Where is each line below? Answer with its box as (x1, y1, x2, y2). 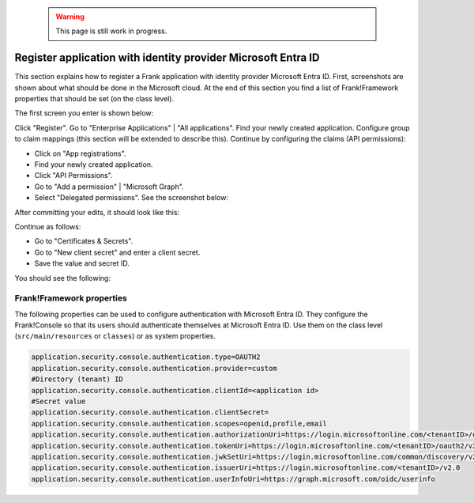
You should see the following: (14, 273, 111, 282)
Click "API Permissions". (34, 171, 114, 180)
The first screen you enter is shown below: (14, 108, 154, 118)
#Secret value (31, 397, 86, 407)
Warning (55, 12, 85, 21)
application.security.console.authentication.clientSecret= (31, 408, 269, 417)
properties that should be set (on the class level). (14, 94, 174, 104)
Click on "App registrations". (34, 149, 126, 158)
